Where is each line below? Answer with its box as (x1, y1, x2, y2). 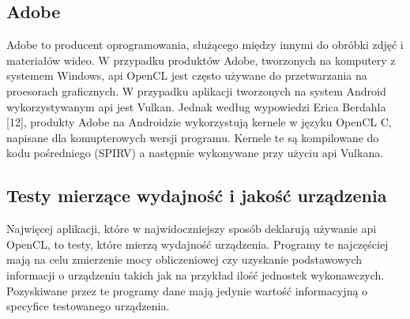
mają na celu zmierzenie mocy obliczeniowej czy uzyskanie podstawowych (6, 251, 363, 268)
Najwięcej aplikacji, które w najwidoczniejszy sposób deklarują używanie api (6, 220, 377, 237)
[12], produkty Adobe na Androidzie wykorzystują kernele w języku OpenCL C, (6, 114, 392, 130)
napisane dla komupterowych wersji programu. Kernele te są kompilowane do (6, 129, 379, 145)
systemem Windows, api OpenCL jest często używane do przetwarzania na (6, 67, 367, 84)
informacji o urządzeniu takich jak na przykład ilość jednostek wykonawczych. (6, 266, 385, 283)
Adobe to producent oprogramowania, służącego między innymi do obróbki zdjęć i (6, 36, 404, 53)
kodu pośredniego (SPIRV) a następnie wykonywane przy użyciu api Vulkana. (6, 144, 384, 161)
